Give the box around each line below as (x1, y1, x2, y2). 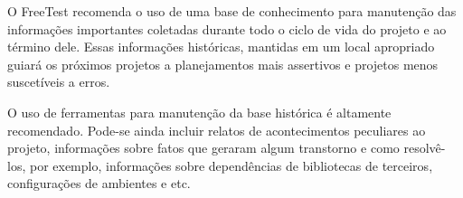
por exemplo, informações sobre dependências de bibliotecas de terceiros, (29, 156, 433, 174)
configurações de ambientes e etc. (7, 174, 191, 193)
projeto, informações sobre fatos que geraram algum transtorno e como (7, 138, 400, 157)
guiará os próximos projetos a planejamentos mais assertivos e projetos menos (7, 54, 439, 73)
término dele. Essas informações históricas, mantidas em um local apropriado (7, 37, 435, 56)
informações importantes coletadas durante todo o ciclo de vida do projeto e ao (7, 19, 447, 38)
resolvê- (403, 138, 446, 157)
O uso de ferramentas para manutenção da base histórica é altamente (7, 102, 392, 121)
